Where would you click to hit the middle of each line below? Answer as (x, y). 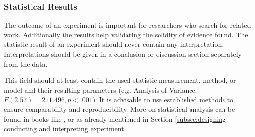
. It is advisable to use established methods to (164, 99)
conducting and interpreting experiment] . (66, 128)
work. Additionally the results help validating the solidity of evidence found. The (126, 34)
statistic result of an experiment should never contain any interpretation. (114, 44)
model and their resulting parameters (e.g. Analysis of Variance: (101, 89)
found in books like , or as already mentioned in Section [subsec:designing (115, 119)
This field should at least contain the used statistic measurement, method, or (120, 80)
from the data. (26, 63)
